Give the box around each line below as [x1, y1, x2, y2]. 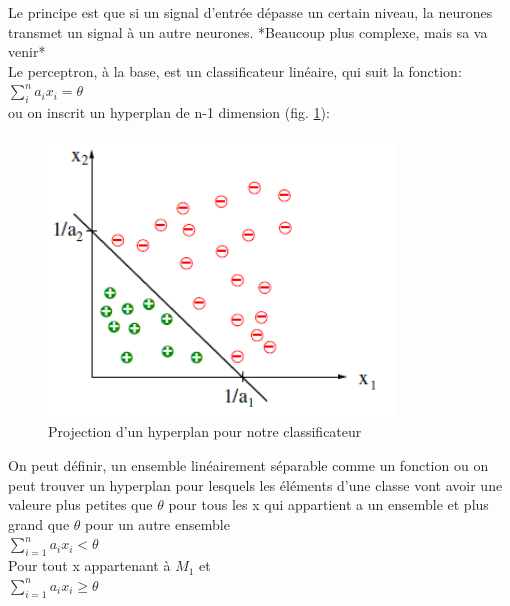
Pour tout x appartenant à [8, 555, 171, 576]
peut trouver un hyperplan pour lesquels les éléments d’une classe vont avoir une [8, 474, 503, 495]
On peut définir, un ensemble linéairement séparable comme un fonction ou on [8, 454, 489, 475]
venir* [8, 41, 46, 62]
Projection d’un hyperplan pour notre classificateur [48, 421, 362, 442]
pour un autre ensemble [85, 513, 230, 534]
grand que [8, 513, 70, 534]
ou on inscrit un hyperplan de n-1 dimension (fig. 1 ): [8, 102, 330, 123]
